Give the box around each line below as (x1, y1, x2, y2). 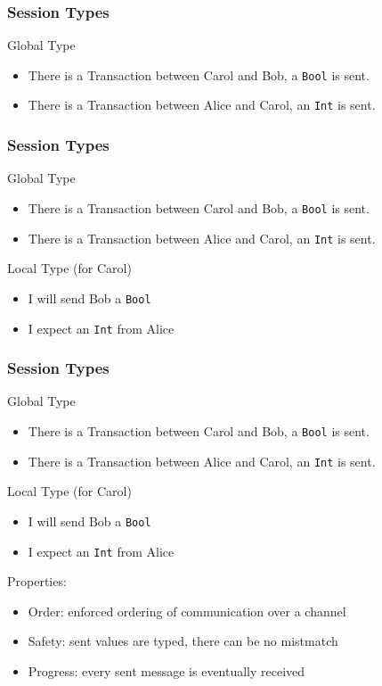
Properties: (7, 572, 67, 591)
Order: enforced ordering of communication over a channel (28, 601, 346, 620)
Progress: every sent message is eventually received (28, 661, 305, 680)
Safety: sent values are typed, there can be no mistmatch (28, 632, 338, 650)
